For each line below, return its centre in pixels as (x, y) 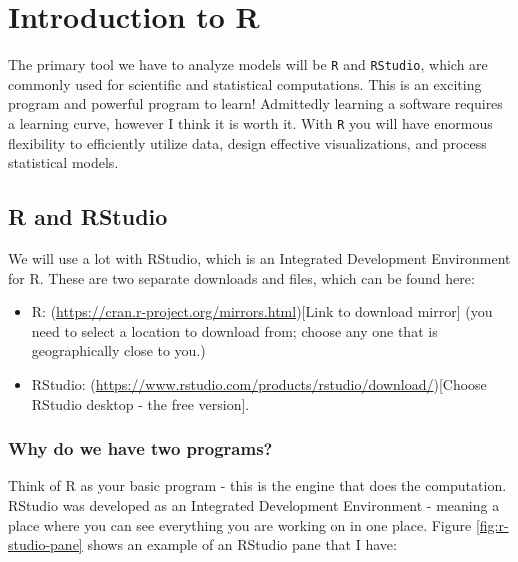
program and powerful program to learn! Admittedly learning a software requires (255, 103)
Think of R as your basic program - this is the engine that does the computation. (257, 485)
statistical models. (63, 162)
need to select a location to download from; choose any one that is (234, 330)
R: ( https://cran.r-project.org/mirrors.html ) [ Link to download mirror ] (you (262, 311)
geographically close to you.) (118, 350)
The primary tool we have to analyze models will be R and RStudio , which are (248, 64)
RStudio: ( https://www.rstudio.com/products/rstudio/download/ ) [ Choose (259, 383)
